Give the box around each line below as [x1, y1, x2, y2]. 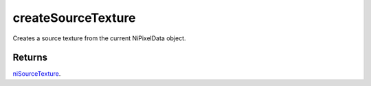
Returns [12, 52, 48, 63]
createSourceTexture [12, 10, 137, 25]
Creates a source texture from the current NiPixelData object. [12, 34, 186, 42]
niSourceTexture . [12, 70, 61, 78]
